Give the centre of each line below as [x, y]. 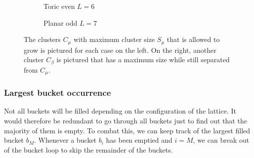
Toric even [59, 6]
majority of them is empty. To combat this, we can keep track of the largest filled [127, 130]
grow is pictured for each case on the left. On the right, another [120, 50]
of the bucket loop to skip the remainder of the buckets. [88, 149]
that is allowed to [193, 39]
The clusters [42, 39]
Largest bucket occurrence [58, 93]
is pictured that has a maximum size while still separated [143, 59]
